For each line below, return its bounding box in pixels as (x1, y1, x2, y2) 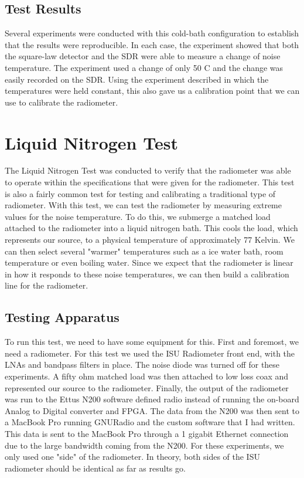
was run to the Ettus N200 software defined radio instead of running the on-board (5, 393, 299, 405)
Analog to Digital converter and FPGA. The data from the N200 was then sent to (5, 404, 299, 416)
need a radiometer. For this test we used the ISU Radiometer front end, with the (5, 347, 295, 359)
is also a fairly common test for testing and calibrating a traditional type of (5, 187, 276, 199)
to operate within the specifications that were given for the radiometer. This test (5, 176, 295, 188)
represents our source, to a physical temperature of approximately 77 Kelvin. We (5, 233, 295, 246)
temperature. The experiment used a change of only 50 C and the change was (5, 61, 283, 73)
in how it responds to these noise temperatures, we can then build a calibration (5, 267, 289, 280)
